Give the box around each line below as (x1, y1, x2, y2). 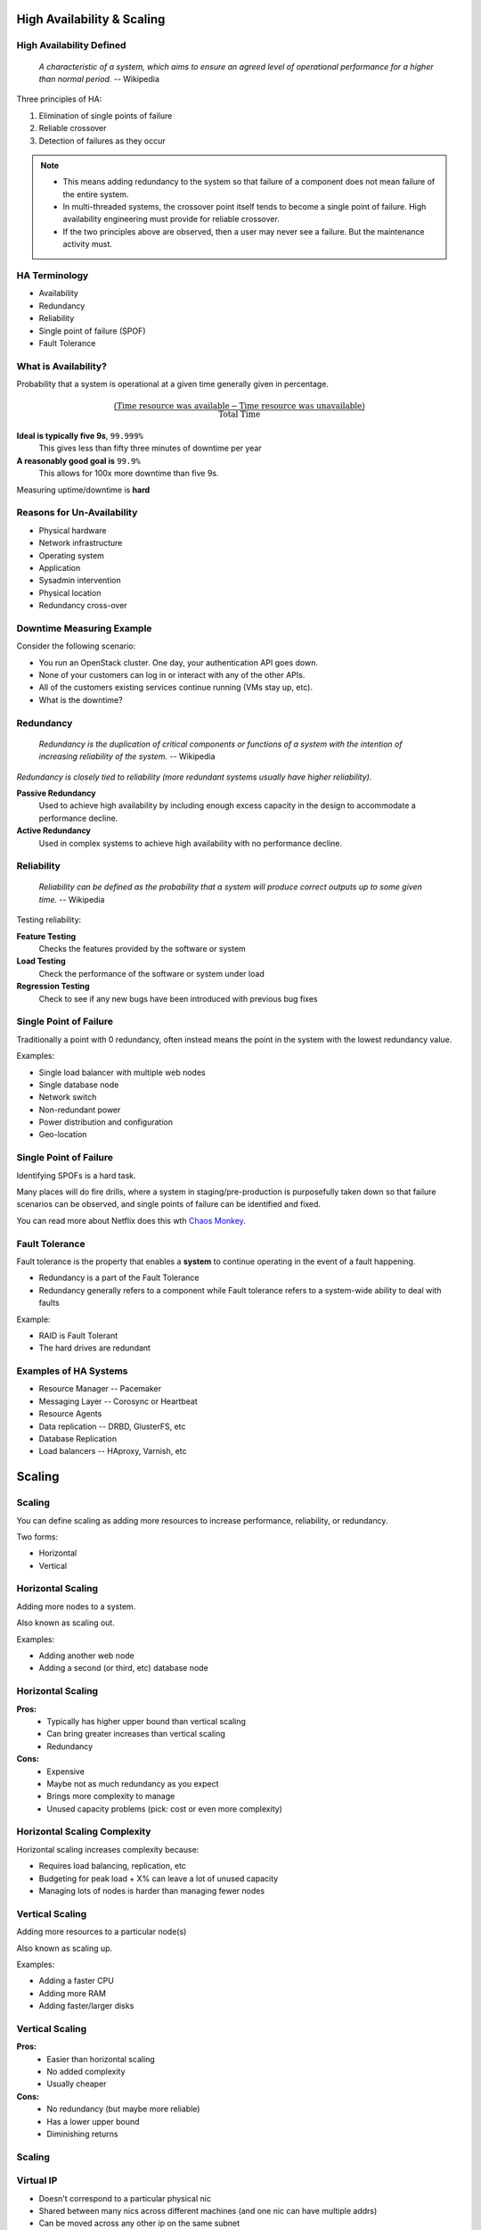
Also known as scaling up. (16, 1943, 113, 1953)
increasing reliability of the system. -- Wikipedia (38, 751, 216, 762)
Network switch (38, 1092, 97, 1103)
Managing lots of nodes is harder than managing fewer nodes (38, 1885, 265, 1895)
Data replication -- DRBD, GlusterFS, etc (38, 1421, 186, 1432)
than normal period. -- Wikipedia (38, 73, 160, 84)
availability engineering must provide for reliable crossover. (62, 214, 280, 225)
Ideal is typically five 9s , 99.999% (16, 431, 144, 442)
